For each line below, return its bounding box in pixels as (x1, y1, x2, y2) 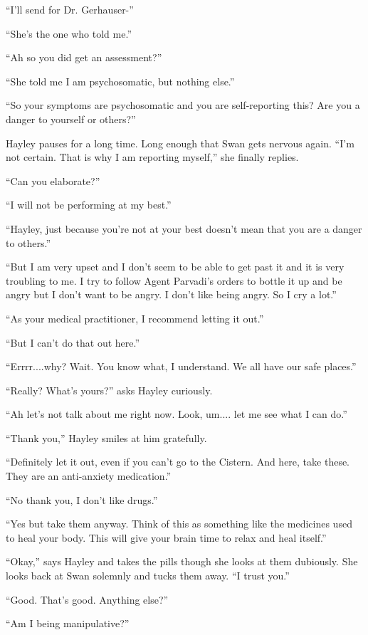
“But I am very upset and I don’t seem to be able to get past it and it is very (6, 259, 345, 274)
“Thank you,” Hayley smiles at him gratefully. (6, 430, 207, 445)
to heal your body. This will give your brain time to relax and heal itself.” (6, 530, 327, 545)
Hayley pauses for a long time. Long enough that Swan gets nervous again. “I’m (6, 135, 354, 150)
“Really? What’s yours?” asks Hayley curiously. (6, 382, 213, 397)
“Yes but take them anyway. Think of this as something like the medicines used (6, 516, 352, 531)
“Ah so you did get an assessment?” (6, 50, 162, 65)
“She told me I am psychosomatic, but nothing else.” (6, 73, 235, 88)
